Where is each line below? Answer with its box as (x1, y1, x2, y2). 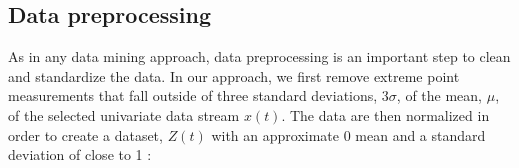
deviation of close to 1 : (8, 144, 152, 165)
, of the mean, (396, 85, 483, 106)
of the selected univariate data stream (8, 104, 240, 125)
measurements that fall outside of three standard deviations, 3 (8, 85, 389, 106)
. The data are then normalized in (281, 104, 490, 125)
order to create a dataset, (8, 124, 163, 145)
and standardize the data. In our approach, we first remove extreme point (8, 65, 460, 86)
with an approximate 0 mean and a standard (211, 124, 486, 145)
